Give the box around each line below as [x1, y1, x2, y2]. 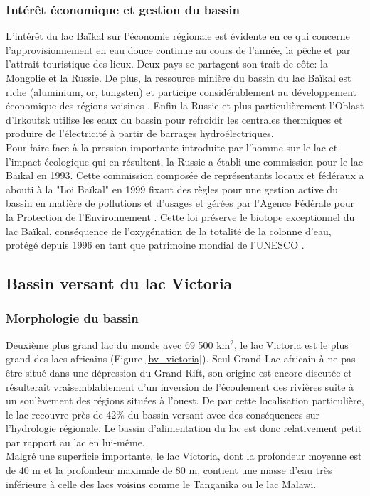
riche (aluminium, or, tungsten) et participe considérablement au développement [6, 84, 357, 99]
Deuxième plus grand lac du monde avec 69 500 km [6, 337, 231, 352]
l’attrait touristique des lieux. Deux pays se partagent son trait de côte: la [6, 56, 329, 71]
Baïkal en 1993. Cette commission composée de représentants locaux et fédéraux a [6, 168, 364, 183]
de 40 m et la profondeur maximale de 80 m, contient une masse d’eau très [6, 463, 332, 478]
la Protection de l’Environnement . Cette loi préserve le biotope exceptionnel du [6, 209, 355, 224]
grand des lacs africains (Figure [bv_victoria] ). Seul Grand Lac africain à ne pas [6, 351, 356, 366]
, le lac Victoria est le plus [233, 337, 349, 352]
